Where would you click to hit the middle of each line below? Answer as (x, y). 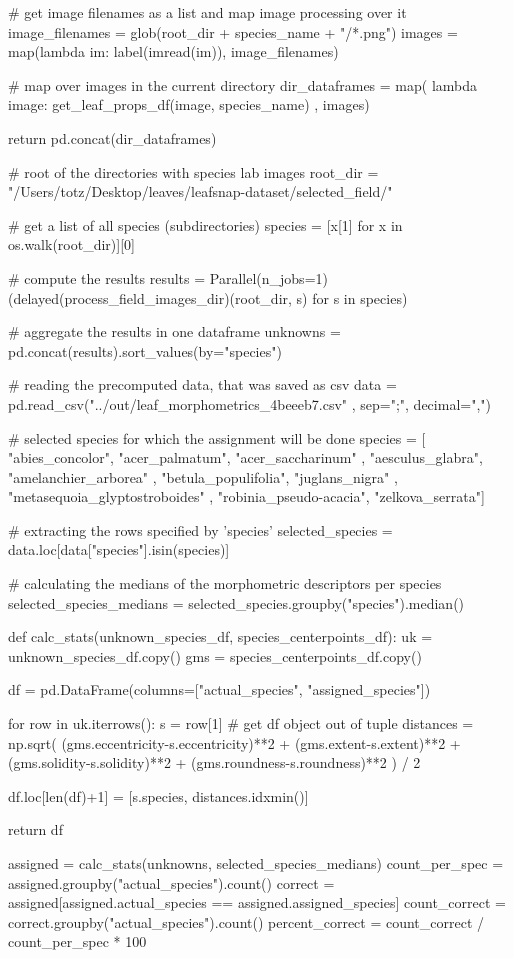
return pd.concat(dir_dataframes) (112, 137)
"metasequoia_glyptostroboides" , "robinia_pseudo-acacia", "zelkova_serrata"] (246, 496)
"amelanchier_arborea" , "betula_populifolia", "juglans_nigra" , (203, 476)
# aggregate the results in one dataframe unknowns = (174, 331)
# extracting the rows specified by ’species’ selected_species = (200, 529)
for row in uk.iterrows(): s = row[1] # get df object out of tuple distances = (241, 723)
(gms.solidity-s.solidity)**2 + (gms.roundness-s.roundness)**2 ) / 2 (214, 762)
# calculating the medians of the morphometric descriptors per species (225, 583)
